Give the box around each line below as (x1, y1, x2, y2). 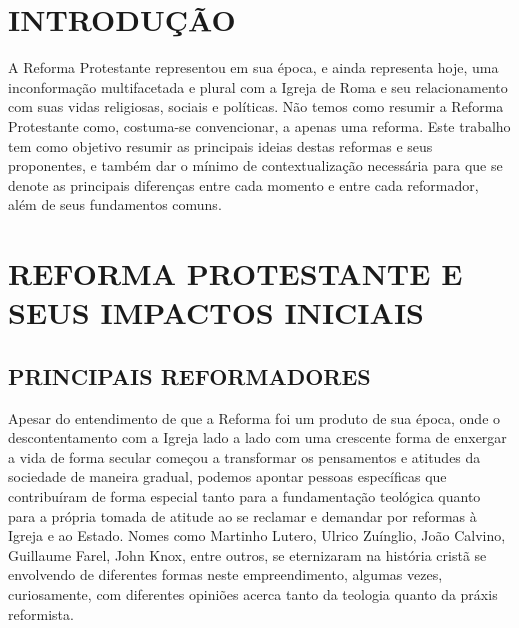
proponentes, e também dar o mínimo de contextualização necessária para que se (8, 155, 503, 176)
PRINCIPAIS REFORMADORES (8, 360, 371, 391)
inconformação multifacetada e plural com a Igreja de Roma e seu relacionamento (8, 76, 508, 97)
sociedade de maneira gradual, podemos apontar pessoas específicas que (8, 466, 447, 487)
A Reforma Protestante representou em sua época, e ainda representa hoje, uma (8, 57, 499, 78)
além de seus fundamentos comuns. (8, 194, 222, 215)
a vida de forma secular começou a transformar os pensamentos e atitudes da (8, 446, 481, 467)
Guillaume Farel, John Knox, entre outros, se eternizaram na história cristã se (8, 544, 487, 565)
